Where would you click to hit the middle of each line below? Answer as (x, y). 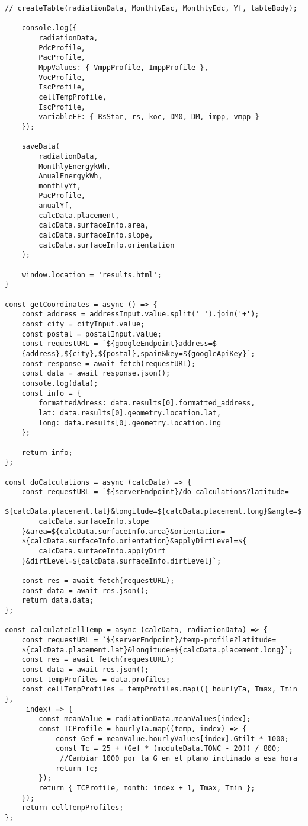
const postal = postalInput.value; (92, 334)
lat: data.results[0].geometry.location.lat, (130, 413)
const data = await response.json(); (96, 374)
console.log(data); (60, 383)
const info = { (51, 393)
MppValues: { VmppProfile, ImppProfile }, (123, 67)
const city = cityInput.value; (83, 324)
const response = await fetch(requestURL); (109, 364)
